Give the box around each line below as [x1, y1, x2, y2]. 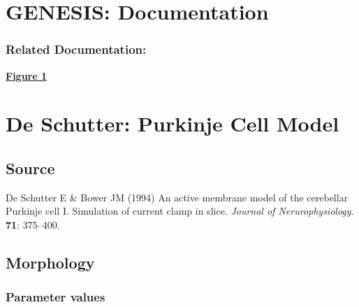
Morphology [6, 251, 95, 273]
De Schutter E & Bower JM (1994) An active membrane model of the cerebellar [6, 190, 349, 204]
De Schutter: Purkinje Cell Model [6, 109, 339, 138]
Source [6, 157, 55, 178]
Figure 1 [6, 68, 47, 83]
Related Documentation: [6, 41, 147, 58]
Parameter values [6, 288, 105, 306]
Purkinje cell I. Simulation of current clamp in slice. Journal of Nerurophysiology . [6, 204, 354, 218]
